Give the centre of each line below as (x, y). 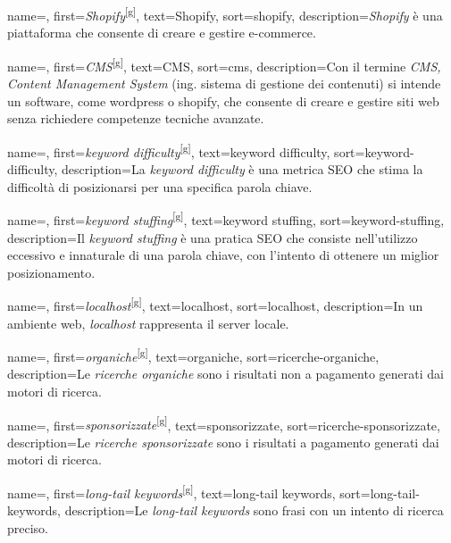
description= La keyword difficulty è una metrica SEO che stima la (242, 169)
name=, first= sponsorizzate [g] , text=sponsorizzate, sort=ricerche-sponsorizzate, (224, 423)
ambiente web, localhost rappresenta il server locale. (148, 323)
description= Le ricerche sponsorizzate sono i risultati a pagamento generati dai (223, 442)
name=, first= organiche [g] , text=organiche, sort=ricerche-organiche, (193, 355)
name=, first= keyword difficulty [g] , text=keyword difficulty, (169, 150)
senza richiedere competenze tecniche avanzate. (136, 118)
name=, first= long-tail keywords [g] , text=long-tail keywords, (171, 492)
